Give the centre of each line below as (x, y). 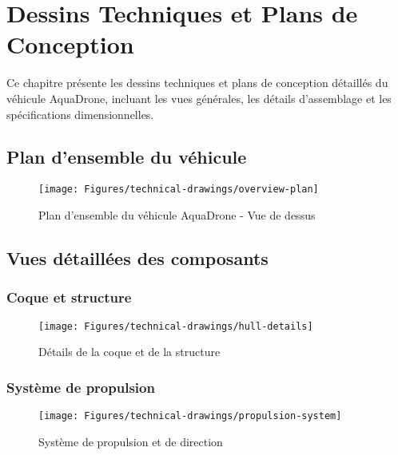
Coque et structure (69, 297)
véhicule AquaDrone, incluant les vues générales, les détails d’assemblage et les (199, 98)
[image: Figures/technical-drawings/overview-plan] (179, 190)
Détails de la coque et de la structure (129, 352)
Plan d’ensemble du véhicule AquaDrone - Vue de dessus (177, 214)
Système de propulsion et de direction (131, 441)
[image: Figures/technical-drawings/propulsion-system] (190, 416)
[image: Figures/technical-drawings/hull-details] (176, 326)
